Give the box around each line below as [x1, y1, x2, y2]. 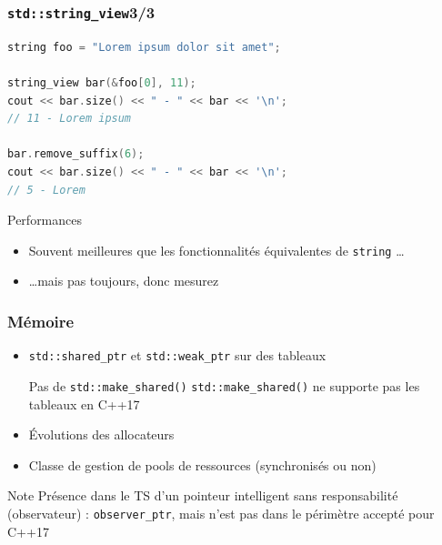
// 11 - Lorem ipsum [7, 112, 132, 126]
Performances [7, 210, 83, 229]
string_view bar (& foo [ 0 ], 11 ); [7, 76, 196, 89]
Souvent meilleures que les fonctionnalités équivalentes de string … [28, 240, 405, 259]
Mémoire [7, 309, 75, 332]
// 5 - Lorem [7, 183, 85, 197]
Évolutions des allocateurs [28, 425, 175, 444]
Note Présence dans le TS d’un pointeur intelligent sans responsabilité [7, 486, 398, 505]
